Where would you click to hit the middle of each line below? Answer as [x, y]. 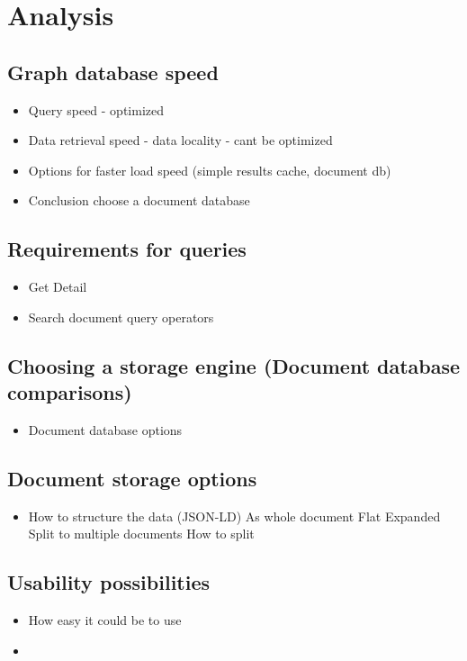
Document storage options [132, 478]
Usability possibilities [109, 582]
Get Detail [58, 287]
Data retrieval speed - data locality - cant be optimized [180, 140]
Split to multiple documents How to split [141, 534]
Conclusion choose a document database [139, 200]
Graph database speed [113, 72]
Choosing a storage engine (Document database [234, 365]
